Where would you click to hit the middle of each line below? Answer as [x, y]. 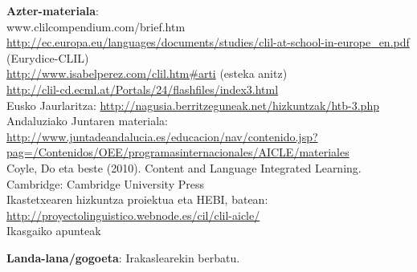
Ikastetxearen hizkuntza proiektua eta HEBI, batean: [137, 199]
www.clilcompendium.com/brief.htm [96, 26]
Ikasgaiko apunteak [54, 231]
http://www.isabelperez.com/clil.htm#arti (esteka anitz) [147, 73]
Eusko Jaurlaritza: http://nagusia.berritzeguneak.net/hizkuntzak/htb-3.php [193, 105]
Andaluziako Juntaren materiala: [87, 121]
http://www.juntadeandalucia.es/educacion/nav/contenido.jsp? [162, 136]
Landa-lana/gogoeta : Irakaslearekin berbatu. [123, 257]
